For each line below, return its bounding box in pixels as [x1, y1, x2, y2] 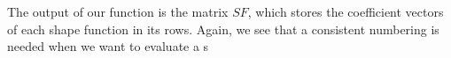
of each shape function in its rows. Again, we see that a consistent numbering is [7, 19, 439, 38]
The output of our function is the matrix [7, 3, 229, 20]
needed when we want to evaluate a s [7, 37, 209, 55]
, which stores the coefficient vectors [247, 3, 444, 20]
